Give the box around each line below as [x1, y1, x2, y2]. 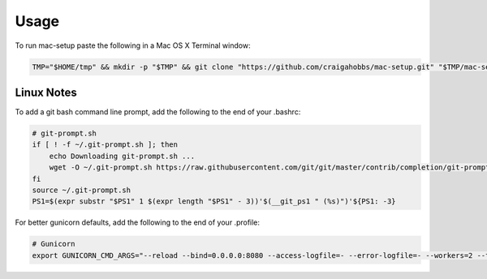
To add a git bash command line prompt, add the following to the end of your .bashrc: [15, 107, 301, 117]
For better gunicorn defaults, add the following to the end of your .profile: [15, 217, 260, 227]
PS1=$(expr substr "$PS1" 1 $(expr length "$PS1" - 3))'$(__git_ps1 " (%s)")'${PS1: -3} [32, 197, 397, 206]
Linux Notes [15, 85, 77, 99]
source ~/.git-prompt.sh [32, 185, 131, 195]
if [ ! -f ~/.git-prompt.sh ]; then [32, 140, 179, 149]
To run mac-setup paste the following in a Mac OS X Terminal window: [15, 41, 251, 50]
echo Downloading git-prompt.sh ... [49, 151, 195, 161]
